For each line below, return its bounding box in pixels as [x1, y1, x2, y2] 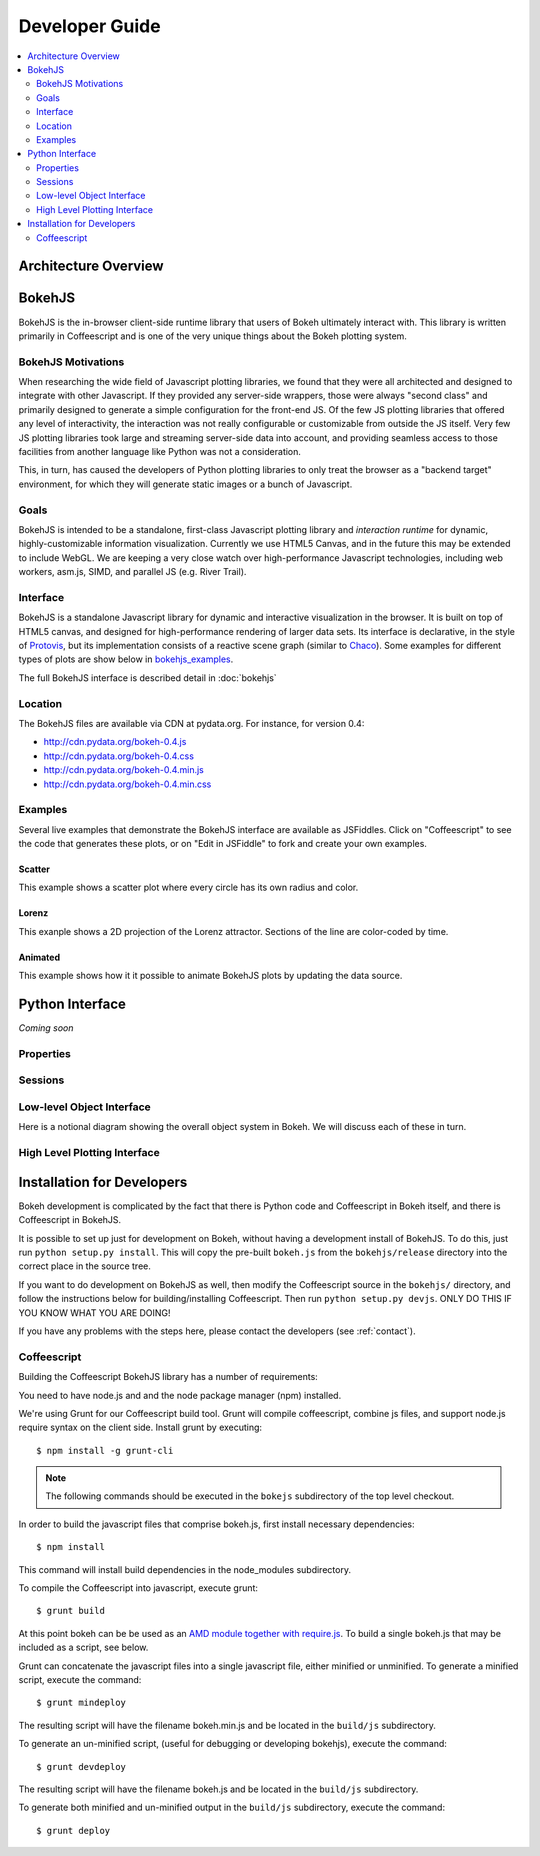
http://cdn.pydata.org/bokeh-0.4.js [43, 736, 187, 748]
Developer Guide [18, 15, 161, 37]
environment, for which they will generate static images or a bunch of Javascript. [18, 478, 353, 490]
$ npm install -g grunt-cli [36, 1445, 174, 1456]
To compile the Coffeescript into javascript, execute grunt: [18, 1582, 259, 1594]
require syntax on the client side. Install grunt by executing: [18, 1421, 263, 1434]
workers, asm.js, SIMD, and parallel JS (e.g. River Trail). [18, 566, 247, 578]
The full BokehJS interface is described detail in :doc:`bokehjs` [18, 671, 277, 684]
